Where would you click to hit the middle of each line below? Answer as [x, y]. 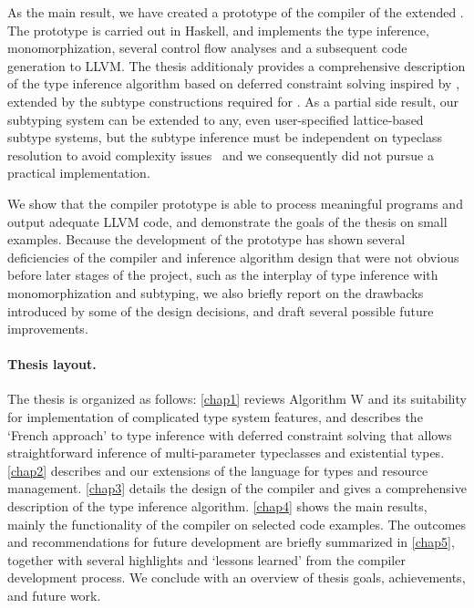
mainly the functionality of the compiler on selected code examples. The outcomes [237, 524]
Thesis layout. [52, 364]
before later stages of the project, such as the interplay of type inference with [223, 275]
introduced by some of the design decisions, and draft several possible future [221, 310]
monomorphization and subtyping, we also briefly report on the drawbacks [216, 292]
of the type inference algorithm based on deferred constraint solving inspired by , [234, 83]
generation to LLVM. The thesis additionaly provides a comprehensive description [237, 65]
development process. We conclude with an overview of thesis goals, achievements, [237, 577]
